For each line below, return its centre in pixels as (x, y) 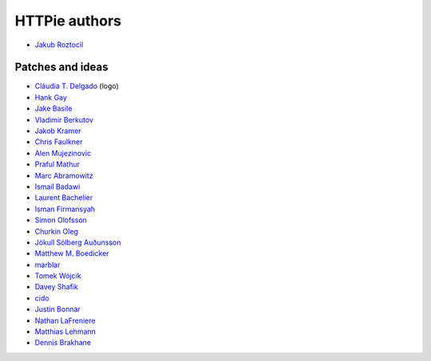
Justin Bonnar (58, 309)
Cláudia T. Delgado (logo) (77, 86)
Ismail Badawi (57, 186)
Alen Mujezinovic (63, 153)
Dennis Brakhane (63, 343)
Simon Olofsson (61, 220)
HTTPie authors (68, 21)
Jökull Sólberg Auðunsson (78, 242)
